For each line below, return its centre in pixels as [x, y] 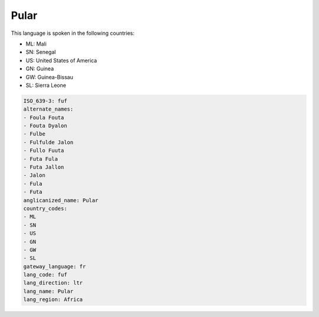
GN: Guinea [40, 69]
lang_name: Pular [48, 291]
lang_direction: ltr [53, 283]
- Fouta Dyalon [45, 126]
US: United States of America [61, 60]
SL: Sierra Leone [46, 85]
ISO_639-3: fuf [45, 101]
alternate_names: [48, 109]
